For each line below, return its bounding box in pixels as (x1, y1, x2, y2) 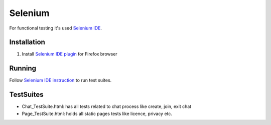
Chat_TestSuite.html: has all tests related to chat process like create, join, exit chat (22, 103, 192, 109)
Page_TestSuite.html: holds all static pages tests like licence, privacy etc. (22, 110, 173, 116)
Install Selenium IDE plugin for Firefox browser (22, 51, 117, 57)
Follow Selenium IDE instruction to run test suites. (9, 77, 112, 83)
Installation (9, 38, 45, 46)
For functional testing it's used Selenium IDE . (9, 25, 102, 31)
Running (9, 64, 37, 72)
